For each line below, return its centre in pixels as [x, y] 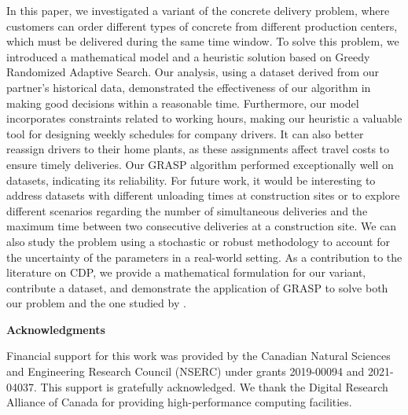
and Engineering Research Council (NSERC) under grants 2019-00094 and [186, 371]
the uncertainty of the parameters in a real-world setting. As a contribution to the [204, 257]
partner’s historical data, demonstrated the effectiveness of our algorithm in [189, 87]
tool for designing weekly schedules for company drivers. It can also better [185, 133]
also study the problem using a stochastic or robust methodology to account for [198, 241]
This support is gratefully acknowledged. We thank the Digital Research [214, 386]
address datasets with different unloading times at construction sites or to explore [203, 195]
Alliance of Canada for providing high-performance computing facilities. [179, 402]
